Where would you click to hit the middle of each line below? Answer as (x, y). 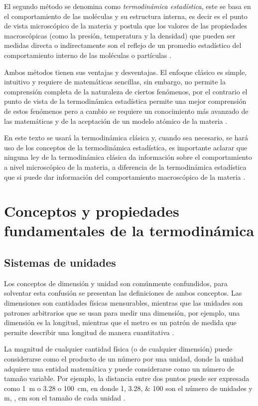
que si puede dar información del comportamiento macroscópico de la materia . (125, 177)
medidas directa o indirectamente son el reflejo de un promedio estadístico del (123, 45)
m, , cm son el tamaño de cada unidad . (65, 398)
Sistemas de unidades (60, 262)
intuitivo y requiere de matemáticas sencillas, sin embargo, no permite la (115, 82)
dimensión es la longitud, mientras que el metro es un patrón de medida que (120, 322)
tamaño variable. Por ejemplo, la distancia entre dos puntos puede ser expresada (127, 378)
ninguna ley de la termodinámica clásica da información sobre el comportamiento (128, 157)
